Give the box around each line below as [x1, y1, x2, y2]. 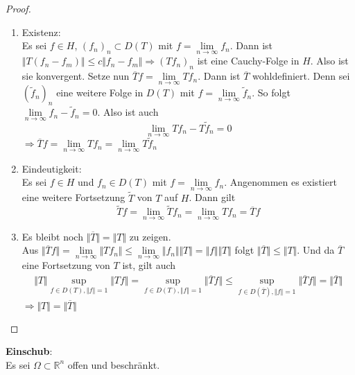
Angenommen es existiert [230, 175, 337, 189]
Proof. [6, 1, 31, 15]
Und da [302, 243, 335, 257]
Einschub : [6, 344, 53, 358]
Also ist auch [103, 105, 159, 119]
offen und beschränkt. [67, 357, 160, 372]
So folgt [257, 85, 291, 100]
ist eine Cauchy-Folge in [197, 53, 300, 68]
